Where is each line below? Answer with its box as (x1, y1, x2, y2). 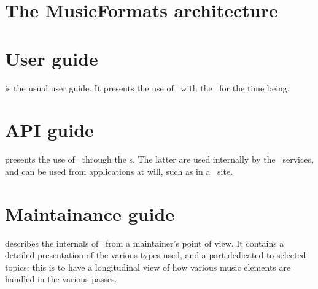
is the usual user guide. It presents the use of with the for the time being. (5, 81, 290, 94)
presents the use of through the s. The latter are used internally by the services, (5, 153, 314, 166)
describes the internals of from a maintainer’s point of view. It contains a (5, 236, 284, 249)
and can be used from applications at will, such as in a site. (5, 164, 233, 177)
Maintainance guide (5, 201, 175, 226)
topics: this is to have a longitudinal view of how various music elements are (5, 260, 291, 273)
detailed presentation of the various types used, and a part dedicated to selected (5, 249, 306, 261)
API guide (5, 117, 94, 142)
